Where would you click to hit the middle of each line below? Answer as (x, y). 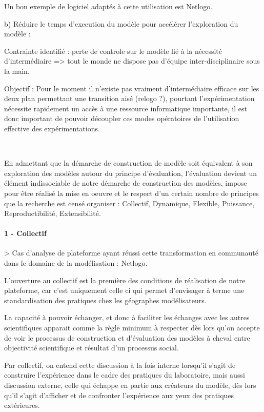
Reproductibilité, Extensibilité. (53, 213)
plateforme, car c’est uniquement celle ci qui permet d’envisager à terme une (124, 290)
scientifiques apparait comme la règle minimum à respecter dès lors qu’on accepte (132, 328)
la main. (17, 71)
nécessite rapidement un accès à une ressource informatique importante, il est (126, 108)
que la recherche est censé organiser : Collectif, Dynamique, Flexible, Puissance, (129, 203)
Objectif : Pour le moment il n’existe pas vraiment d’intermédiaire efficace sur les (132, 88)
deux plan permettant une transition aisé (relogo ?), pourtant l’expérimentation (129, 98)
